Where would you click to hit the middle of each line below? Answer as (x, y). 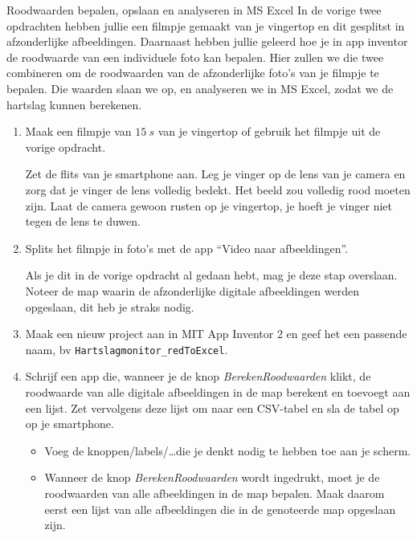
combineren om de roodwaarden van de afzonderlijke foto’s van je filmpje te (193, 73)
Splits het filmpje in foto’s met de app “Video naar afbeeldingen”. (186, 248)
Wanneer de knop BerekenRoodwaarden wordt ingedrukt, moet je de (212, 477)
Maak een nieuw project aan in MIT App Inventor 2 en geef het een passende (216, 334)
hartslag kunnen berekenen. (74, 104)
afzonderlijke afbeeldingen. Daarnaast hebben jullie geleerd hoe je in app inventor (207, 41)
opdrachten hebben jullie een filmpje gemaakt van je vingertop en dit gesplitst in (206, 25)
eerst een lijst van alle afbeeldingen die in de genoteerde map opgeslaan (220, 509)
